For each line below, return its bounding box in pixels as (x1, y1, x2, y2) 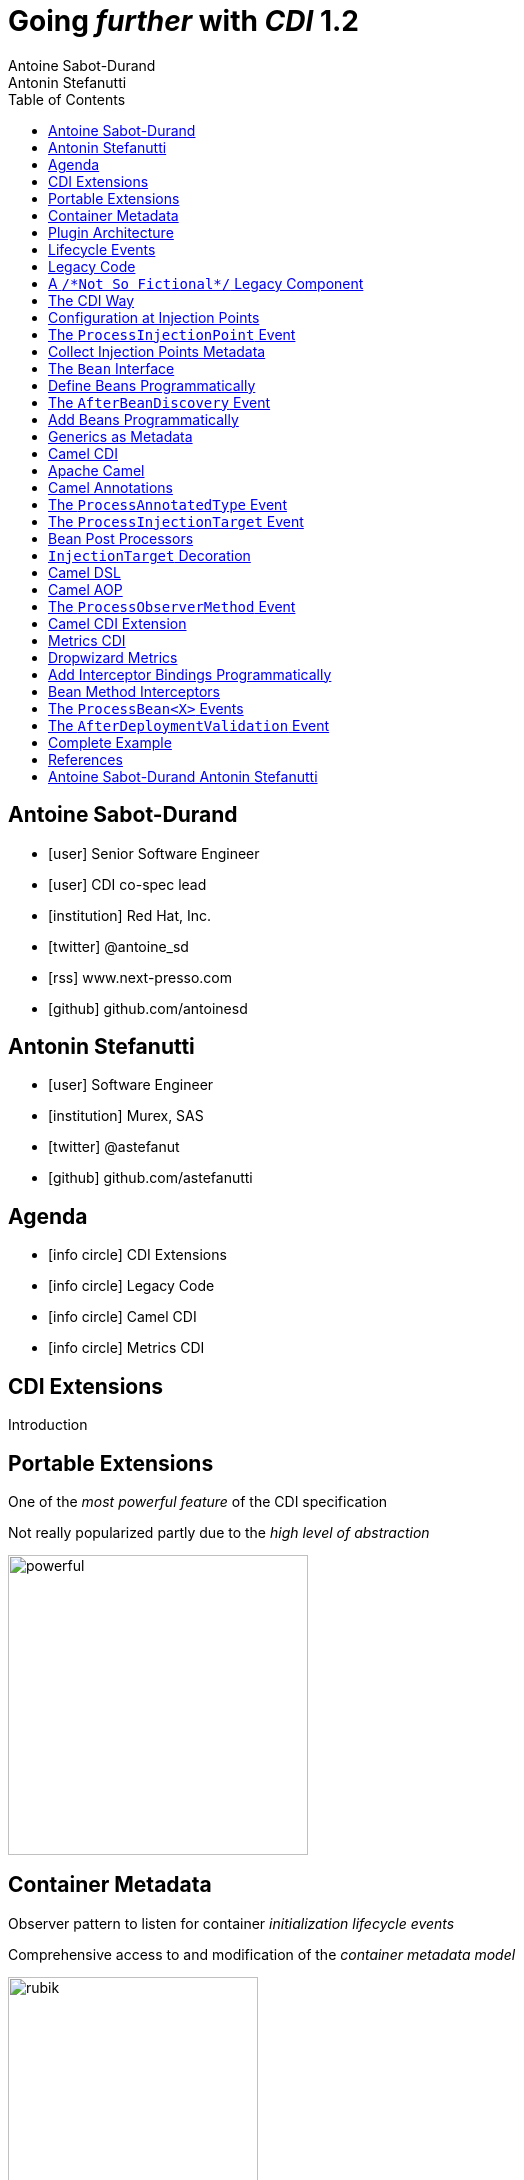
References (48, 750, 123, 768)
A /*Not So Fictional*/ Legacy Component (48, 274, 364, 292)
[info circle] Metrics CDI (48, 1339, 205, 1357)
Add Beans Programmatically (48, 410, 239, 428)
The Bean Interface (48, 359, 175, 377)
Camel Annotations (48, 478, 173, 496)
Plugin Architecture (48, 223, 174, 241)
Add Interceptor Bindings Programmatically (48, 665, 332, 683)
